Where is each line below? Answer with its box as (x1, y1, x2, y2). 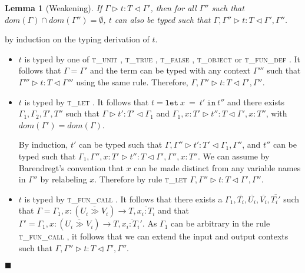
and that (158, 204, 190, 217)
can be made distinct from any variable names (134, 161, 301, 174)
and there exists (227, 95, 284, 108)
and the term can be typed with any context (90, 64, 251, 76)
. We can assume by (198, 149, 270, 162)
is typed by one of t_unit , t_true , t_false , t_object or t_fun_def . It (24, 52, 301, 65)
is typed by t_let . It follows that (24, 95, 149, 108)
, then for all (150, 2, 197, 14)
